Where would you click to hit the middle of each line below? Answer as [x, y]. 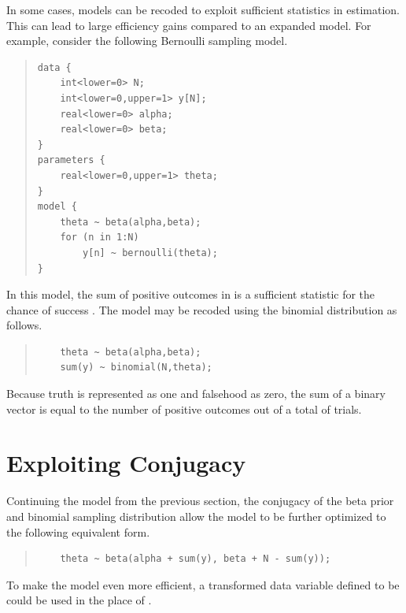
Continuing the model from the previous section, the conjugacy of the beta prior [200, 501]
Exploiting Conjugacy [126, 463]
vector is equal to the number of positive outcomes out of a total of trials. [184, 409]
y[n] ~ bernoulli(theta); [150, 253]
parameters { [71, 160]
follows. [24, 325]
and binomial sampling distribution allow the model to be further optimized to [196, 516]
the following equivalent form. [78, 531]
